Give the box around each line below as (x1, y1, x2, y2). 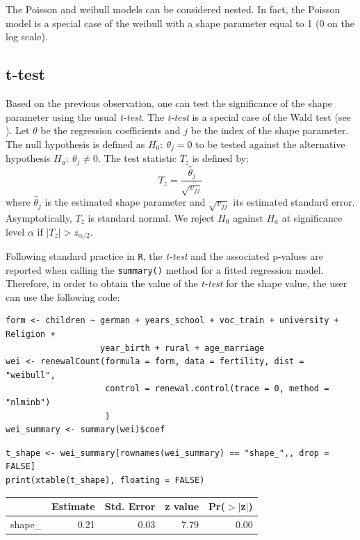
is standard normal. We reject (88, 210, 215, 224)
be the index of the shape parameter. (190, 123, 349, 138)
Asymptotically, (6, 210, 72, 224)
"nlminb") (6, 398, 51, 408)
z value (165, 499, 199, 514)
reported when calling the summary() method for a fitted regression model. (6, 262, 324, 277)
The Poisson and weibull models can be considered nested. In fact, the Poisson (6, 2, 341, 16)
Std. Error (104, 499, 156, 514)
